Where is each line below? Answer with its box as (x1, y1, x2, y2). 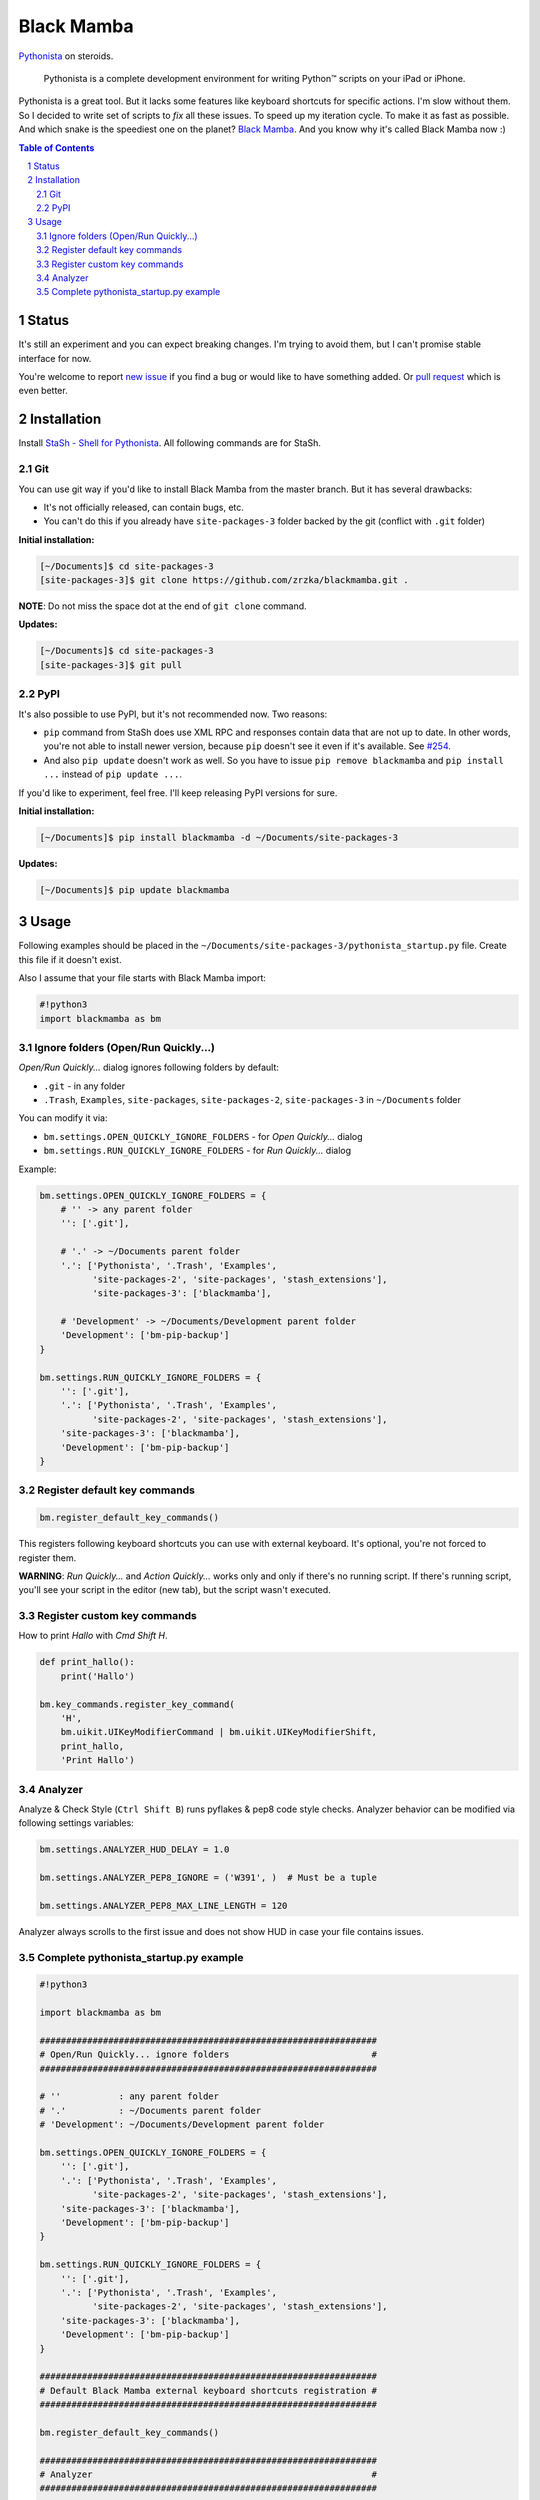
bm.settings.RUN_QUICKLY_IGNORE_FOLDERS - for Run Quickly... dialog (43, 1145, 352, 1157)
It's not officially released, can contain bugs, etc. (43, 501, 245, 513)
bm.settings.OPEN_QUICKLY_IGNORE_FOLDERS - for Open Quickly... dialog (43, 1130, 364, 1142)
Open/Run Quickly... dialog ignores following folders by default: (18, 1061, 280, 1074)
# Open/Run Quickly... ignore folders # (39, 2049, 378, 2060)
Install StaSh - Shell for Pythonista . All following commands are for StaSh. (18, 437, 322, 449)
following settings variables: (18, 1817, 134, 1829)
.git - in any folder (43, 1080, 125, 1092)
